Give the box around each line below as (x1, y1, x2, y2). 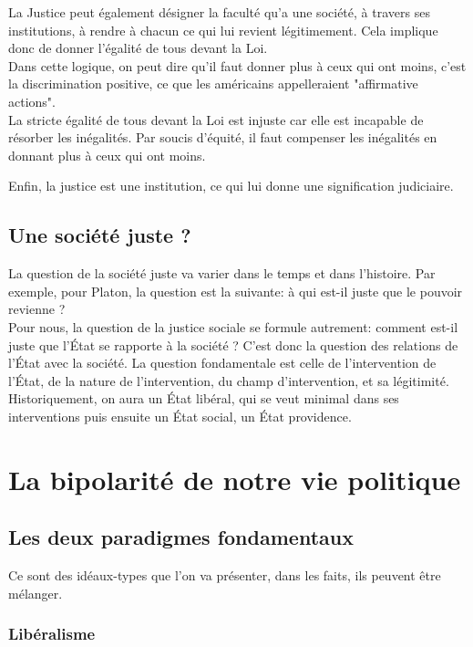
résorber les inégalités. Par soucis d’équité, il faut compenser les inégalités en (8, 128, 437, 147)
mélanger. (8, 583, 63, 602)
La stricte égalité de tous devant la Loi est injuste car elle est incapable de (8, 110, 424, 129)
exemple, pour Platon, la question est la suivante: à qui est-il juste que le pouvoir (8, 281, 463, 300)
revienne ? (8, 299, 66, 318)
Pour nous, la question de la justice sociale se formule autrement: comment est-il (8, 317, 458, 336)
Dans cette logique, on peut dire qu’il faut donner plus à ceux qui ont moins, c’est (8, 56, 467, 75)
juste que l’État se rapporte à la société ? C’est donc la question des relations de (8, 335, 458, 354)
